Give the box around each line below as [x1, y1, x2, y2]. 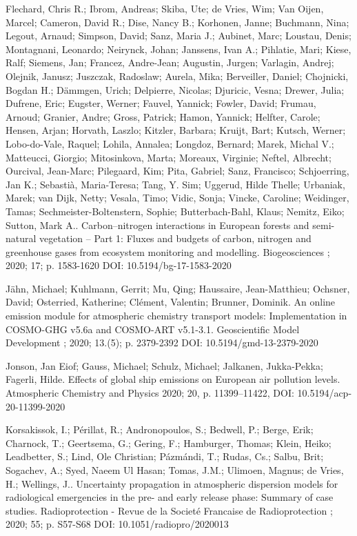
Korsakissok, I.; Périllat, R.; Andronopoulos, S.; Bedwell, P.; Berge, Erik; [6, 422, 314, 437]
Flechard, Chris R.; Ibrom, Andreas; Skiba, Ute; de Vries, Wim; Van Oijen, [6, 1, 324, 15]
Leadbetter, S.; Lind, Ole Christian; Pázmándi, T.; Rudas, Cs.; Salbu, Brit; [6, 449, 324, 464]
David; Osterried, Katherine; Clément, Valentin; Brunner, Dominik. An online [6, 295, 336, 309]
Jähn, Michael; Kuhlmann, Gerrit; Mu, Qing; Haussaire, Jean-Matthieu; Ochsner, [6, 281, 350, 295]
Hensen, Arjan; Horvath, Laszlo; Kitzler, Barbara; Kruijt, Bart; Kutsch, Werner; [6, 123, 346, 137]
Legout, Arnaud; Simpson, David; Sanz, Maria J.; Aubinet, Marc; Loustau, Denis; [6, 28, 351, 43]
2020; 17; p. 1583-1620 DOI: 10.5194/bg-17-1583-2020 [6, 258, 232, 272]
